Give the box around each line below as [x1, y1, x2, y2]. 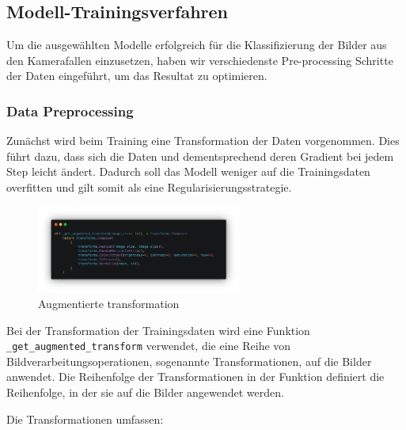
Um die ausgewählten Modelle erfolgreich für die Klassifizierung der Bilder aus [6, 36, 387, 53]
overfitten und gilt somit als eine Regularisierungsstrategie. [6, 178, 292, 195]
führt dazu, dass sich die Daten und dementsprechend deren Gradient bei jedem [6, 147, 394, 164]
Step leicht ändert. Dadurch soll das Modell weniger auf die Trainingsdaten [6, 163, 370, 180]
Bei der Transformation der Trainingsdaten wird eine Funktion [6, 322, 310, 338]
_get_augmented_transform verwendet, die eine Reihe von [6, 337, 291, 354]
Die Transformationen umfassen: [6, 410, 164, 427]
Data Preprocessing [6, 101, 134, 120]
